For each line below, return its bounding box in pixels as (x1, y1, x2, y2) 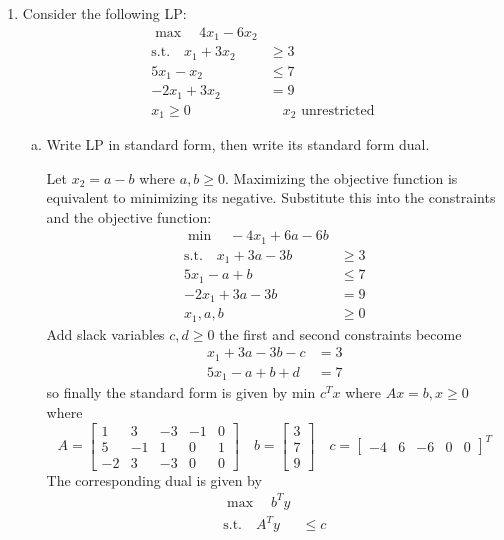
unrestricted (301, 103, 375, 118)
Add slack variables (46, 323, 165, 344)
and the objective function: (46, 206, 212, 227)
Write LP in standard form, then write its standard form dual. (46, 134, 430, 155)
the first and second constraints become (219, 323, 462, 344)
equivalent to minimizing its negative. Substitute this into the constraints (46, 187, 496, 208)
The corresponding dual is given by (46, 469, 262, 490)
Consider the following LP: (22, 3, 187, 23)
